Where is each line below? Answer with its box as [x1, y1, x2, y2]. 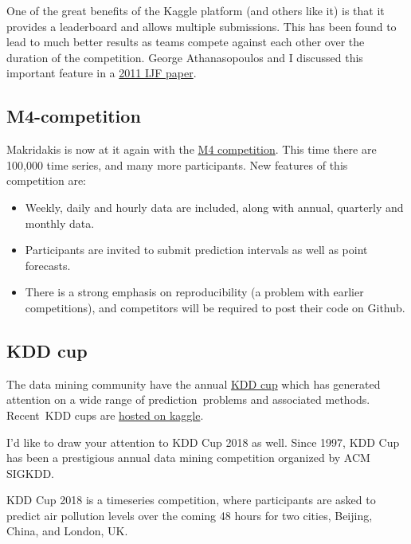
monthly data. [25, 214, 95, 231]
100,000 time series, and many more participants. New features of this [6, 156, 348, 173]
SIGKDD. [6, 464, 55, 481]
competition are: [6, 172, 86, 189]
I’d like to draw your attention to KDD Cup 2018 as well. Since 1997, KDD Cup [6, 433, 400, 450]
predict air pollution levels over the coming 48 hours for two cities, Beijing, [6, 507, 373, 523]
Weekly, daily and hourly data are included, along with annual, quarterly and [25, 198, 404, 215]
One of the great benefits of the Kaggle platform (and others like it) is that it [6, 2, 385, 18]
